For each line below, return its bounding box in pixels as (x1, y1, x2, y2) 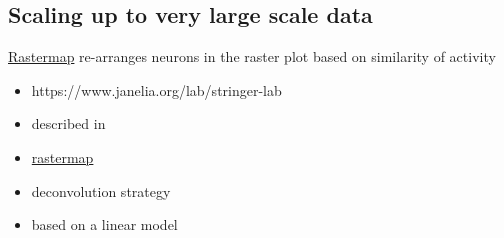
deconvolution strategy (31, 180, 171, 201)
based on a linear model (31, 214, 178, 235)
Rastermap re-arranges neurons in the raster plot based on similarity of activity (8, 46, 496, 67)
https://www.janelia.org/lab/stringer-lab (31, 79, 282, 100)
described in (31, 113, 106, 134)
